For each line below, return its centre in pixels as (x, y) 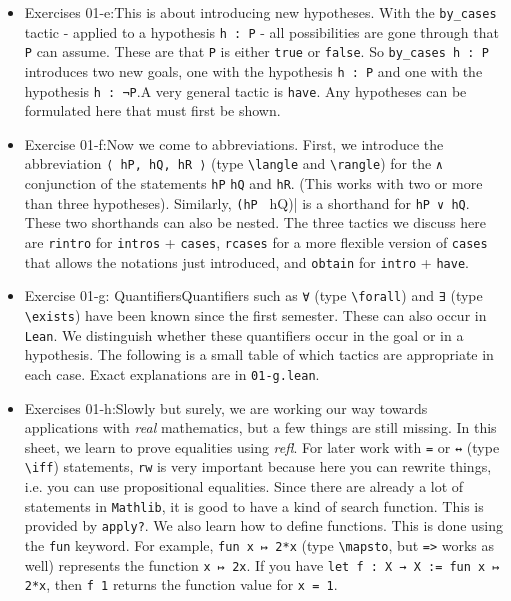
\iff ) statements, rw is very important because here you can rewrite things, (258, 466)
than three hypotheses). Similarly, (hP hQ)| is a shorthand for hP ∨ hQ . (247, 202)
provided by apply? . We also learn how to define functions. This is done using (264, 525)
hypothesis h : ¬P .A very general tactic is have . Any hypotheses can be (245, 90)
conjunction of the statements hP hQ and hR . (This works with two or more (253, 183)
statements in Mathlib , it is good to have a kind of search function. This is (254, 505)
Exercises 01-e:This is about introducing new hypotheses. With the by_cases (260, 12)
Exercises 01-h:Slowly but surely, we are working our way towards (226, 407)
